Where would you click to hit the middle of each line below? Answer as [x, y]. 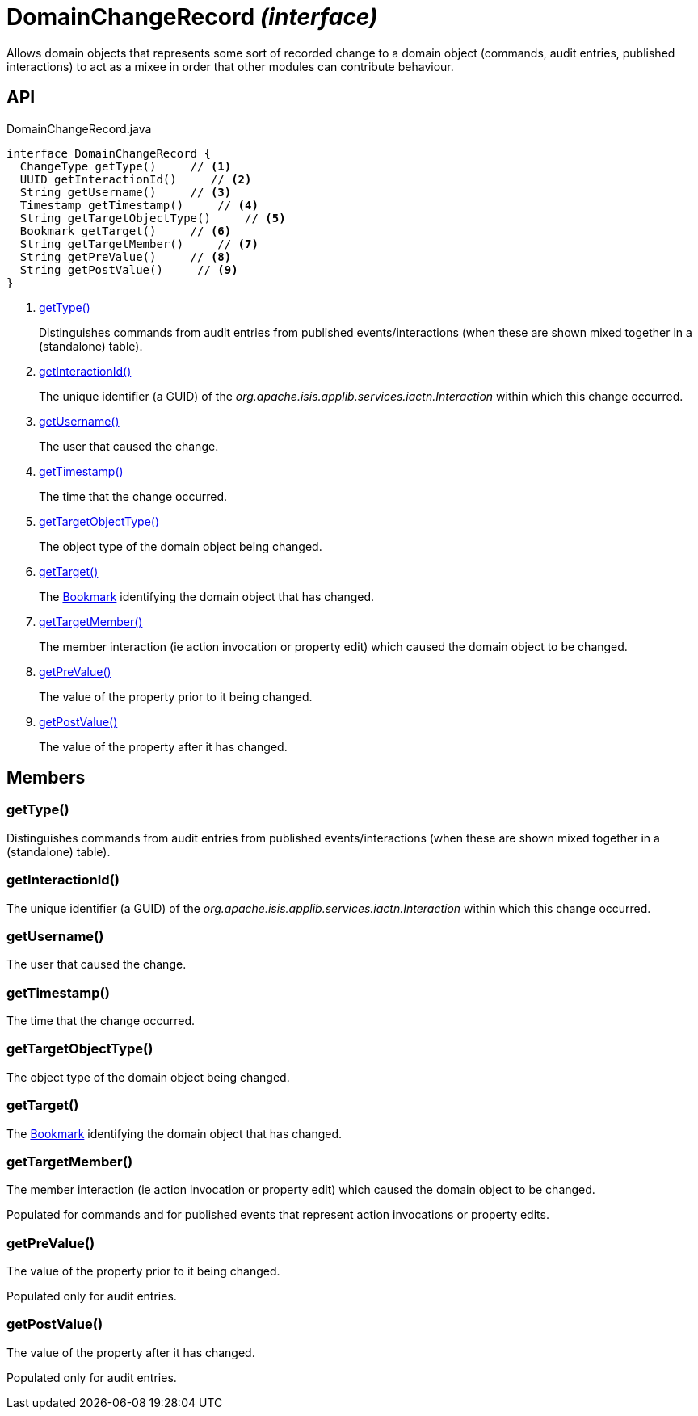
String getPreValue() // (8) [126, 256]
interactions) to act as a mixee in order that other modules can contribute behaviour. [230, 66]
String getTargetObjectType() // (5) [153, 218]
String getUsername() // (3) [126, 192]
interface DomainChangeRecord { [109, 153]
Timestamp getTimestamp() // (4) [139, 205]
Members [46, 778]
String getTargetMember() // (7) [139, 244]
